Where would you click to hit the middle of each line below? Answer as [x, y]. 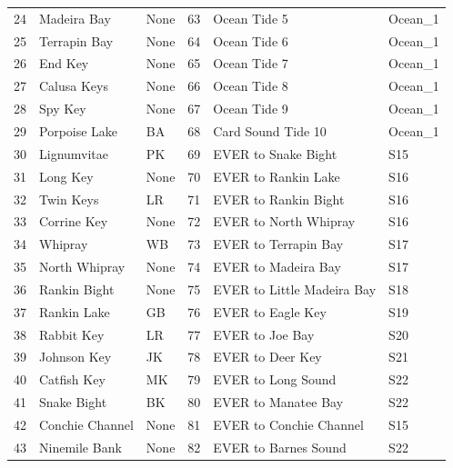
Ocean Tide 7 [251, 63]
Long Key [66, 176]
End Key [64, 63]
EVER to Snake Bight [275, 153]
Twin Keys [69, 199]
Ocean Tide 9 [251, 109]
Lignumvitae [74, 153]
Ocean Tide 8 [251, 86]
